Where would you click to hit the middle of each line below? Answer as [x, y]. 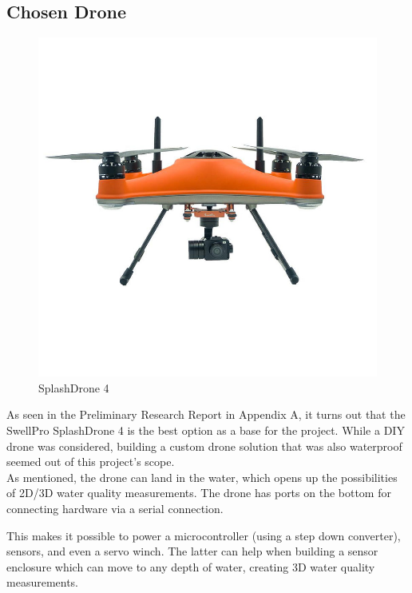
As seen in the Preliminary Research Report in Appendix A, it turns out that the [206, 414]
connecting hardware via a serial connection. [115, 508]
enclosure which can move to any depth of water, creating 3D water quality [191, 566]
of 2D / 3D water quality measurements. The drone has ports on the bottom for [199, 493]
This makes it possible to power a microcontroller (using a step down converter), [204, 535]
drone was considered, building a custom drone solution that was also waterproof [204, 446]
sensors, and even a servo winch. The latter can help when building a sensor [192, 551]
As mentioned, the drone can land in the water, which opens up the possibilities [202, 477]
